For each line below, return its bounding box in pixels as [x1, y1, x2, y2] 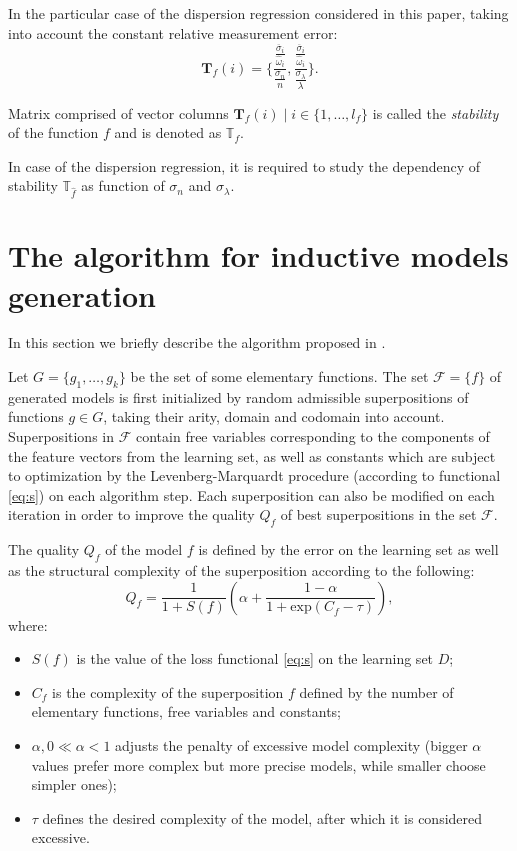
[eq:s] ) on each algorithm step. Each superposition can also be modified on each [8, 484, 495, 505]
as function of [81, 175, 165, 196]
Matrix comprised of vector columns [8, 102, 229, 123]
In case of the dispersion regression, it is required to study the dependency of [8, 155, 481, 176]
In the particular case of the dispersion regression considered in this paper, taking [8, 3, 509, 23]
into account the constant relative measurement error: [8, 22, 338, 43]
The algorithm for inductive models [8, 235, 509, 276]
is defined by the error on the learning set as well [198, 539, 499, 560]
